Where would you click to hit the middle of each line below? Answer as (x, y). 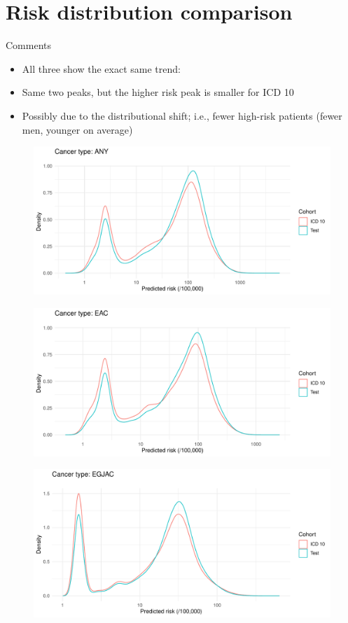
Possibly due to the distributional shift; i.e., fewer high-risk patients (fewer (182, 115)
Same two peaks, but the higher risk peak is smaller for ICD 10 (158, 92)
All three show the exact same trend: (101, 68)
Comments (29, 45)
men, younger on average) (77, 129)
